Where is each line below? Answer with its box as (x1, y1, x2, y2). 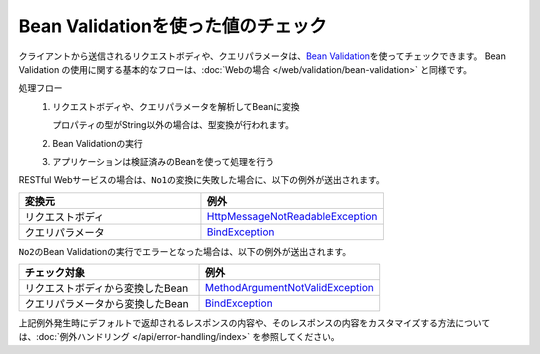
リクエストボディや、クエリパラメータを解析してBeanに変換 (52, 100, 300, 112)
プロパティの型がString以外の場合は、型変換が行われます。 (52, 119, 295, 131)
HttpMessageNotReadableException (206, 209, 378, 223)
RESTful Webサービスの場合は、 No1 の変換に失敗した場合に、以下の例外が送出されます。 (18, 174, 385, 186)
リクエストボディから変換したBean (24, 281, 189, 295)
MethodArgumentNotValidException (205, 281, 374, 295)
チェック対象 (24, 266, 85, 280)
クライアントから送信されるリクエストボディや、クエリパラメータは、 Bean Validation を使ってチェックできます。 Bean (18, 50, 507, 62)
